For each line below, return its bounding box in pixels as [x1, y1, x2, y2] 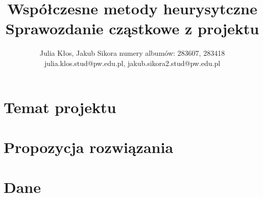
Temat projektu [4, 96, 116, 117]
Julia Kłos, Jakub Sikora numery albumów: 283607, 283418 [39, 48, 225, 58]
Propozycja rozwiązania [4, 136, 174, 157]
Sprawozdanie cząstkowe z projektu [5, 18, 259, 39]
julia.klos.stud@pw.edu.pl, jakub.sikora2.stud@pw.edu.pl [44, 57, 221, 68]
